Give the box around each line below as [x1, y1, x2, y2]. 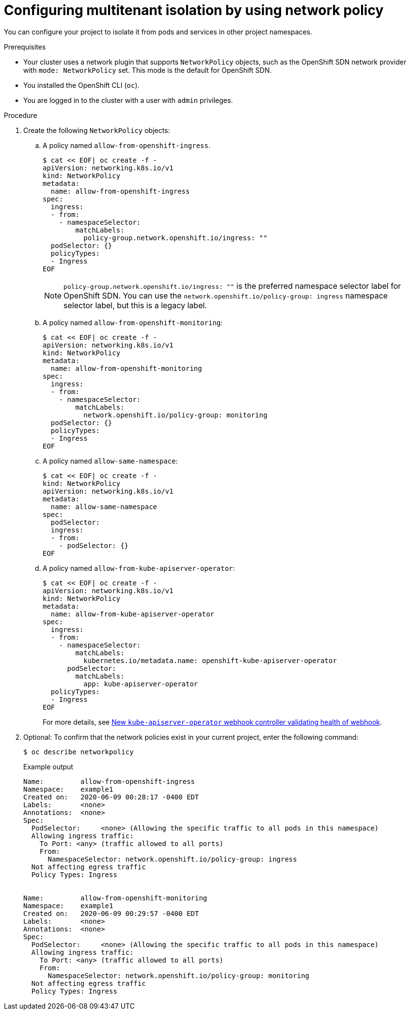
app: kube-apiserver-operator [83, 680, 198, 688]
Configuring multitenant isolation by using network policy [4, 2, 384, 18]
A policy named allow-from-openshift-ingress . [43, 141, 211, 150]
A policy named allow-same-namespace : [43, 456, 178, 465]
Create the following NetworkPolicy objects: [23, 126, 170, 134]
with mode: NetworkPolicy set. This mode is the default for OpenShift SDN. [23, 66, 272, 74]
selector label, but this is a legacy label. [63, 300, 207, 310]
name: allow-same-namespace [50, 502, 158, 511]
